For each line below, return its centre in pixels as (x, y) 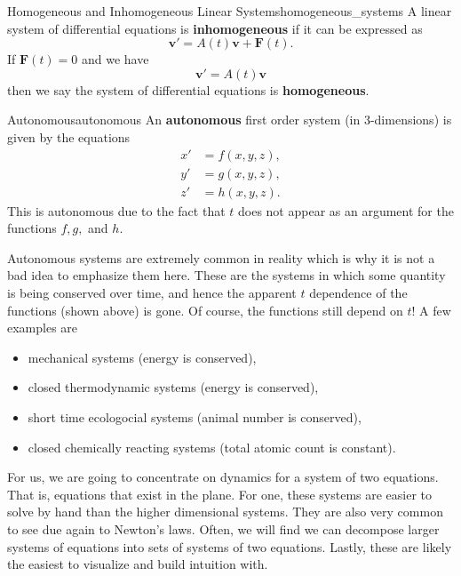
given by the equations (69, 136)
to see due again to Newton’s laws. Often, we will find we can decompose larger (223, 528)
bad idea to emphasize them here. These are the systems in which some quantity (227, 275)
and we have (115, 59)
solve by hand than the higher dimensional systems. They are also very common (225, 512)
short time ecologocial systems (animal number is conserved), (195, 417)
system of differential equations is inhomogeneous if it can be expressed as (215, 28)
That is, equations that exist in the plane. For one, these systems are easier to (220, 494)
